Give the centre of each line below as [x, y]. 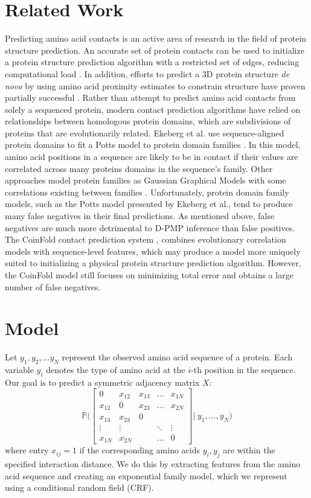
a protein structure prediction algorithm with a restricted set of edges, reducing [152, 62]
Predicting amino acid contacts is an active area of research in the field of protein [156, 38]
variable [19, 370]
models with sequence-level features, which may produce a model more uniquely [153, 251]
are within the [249, 450]
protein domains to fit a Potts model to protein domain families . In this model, [153, 145]
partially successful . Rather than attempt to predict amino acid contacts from [150, 97]
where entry [27, 450]
